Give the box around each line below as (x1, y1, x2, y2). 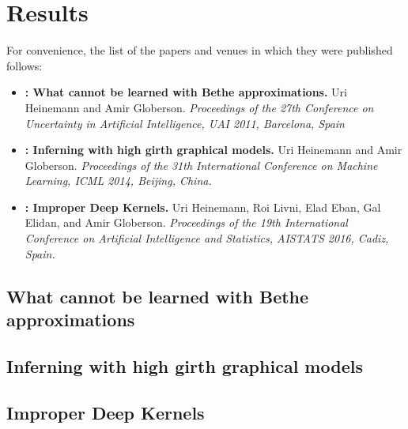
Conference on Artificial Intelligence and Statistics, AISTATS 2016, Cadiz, (25, 230, 389, 246)
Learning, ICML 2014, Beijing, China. (25, 172, 212, 189)
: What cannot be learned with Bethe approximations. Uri (25, 84, 347, 100)
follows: (6, 57, 43, 73)
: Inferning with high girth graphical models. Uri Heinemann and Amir (25, 141, 402, 158)
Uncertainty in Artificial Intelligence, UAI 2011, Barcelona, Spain (25, 115, 345, 131)
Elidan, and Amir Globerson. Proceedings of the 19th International (25, 214, 348, 231)
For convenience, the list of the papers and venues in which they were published (6, 42, 393, 58)
